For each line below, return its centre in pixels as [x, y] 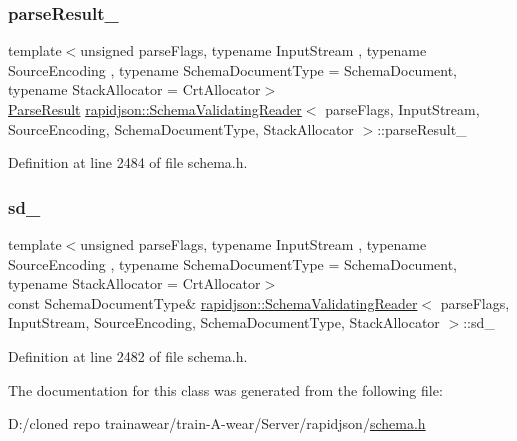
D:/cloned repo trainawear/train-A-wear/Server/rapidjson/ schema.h [217, 423]
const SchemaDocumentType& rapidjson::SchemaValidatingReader [213, 302]
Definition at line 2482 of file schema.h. [128, 355]
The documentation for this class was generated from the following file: [225, 389]
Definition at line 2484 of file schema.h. [128, 162]
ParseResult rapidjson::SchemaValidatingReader [155, 109]
